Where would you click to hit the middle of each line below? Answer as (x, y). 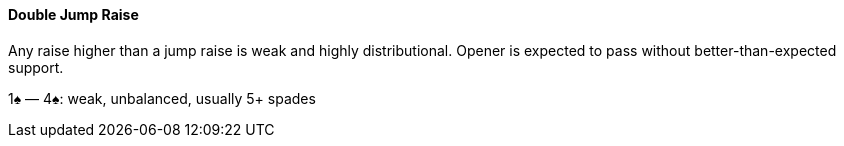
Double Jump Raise (73, 14)
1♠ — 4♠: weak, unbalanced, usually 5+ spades (162, 98)
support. (36, 67)
